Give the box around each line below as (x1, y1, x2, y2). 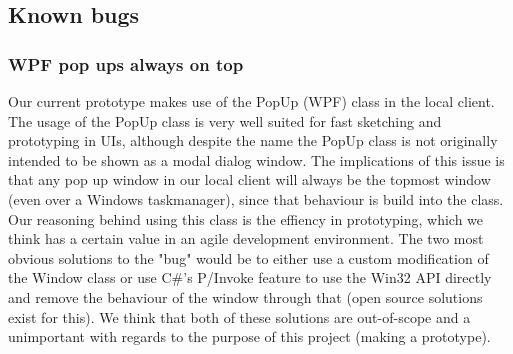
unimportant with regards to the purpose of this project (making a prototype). (8, 326, 491, 347)
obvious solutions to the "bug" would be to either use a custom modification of (8, 247, 489, 268)
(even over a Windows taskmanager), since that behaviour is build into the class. (8, 188, 504, 209)
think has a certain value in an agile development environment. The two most (8, 228, 484, 249)
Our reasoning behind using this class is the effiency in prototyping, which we (8, 208, 484, 229)
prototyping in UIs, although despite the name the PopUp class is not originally (8, 130, 498, 151)
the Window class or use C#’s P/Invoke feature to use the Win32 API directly (8, 267, 492, 288)
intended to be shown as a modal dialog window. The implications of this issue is (8, 149, 505, 170)
